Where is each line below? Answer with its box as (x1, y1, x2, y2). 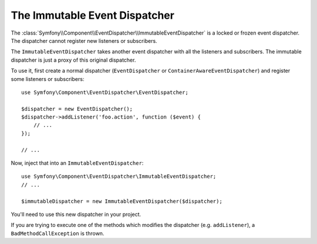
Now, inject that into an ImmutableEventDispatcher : (11, 160, 144, 167)
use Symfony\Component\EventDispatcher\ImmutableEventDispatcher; (21, 173, 217, 180)
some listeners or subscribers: (11, 75, 85, 82)
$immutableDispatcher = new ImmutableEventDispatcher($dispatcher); (21, 198, 222, 205)
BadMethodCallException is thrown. (11, 229, 104, 237)
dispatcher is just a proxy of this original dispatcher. (11, 56, 136, 63)
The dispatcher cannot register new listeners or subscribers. (11, 37, 158, 44)
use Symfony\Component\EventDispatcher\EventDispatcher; (21, 89, 189, 96)
